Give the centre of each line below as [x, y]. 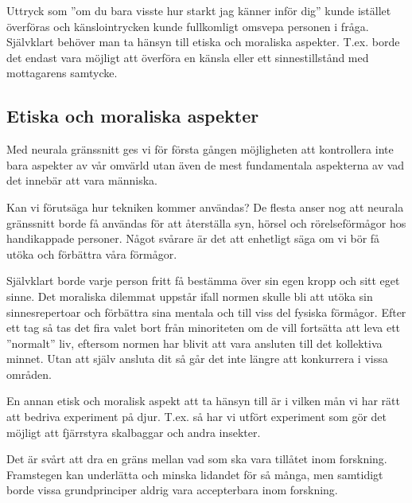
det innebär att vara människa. [82, 180]
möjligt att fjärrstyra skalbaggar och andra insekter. [134, 432]
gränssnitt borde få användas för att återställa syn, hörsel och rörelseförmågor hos [206, 222]
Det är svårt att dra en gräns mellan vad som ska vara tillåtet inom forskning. [197, 459]
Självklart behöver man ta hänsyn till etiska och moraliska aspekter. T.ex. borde [203, 42]
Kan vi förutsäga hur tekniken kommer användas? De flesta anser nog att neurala [205, 207]
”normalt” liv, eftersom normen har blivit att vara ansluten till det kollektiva [194, 343]
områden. [29, 374]
